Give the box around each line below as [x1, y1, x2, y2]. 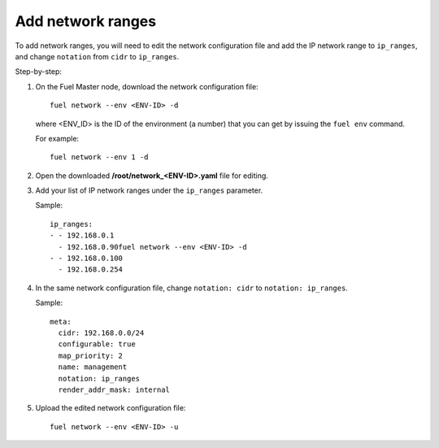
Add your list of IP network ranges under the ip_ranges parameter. [35, 185, 263, 195]
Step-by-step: [15, 67, 63, 76]
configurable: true [58, 340, 136, 349]
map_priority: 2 [58, 350, 124, 360]
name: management [58, 363, 128, 372]
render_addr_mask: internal [58, 385, 171, 394]
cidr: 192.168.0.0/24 [58, 328, 145, 337]
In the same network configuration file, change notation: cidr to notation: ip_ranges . [35, 283, 349, 293]
